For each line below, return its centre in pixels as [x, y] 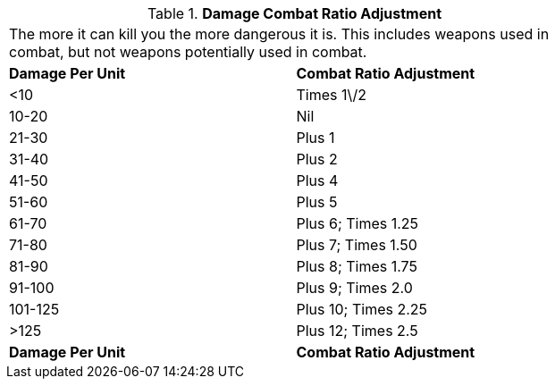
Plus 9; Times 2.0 [354, 288]
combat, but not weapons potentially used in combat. [188, 52]
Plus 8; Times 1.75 [357, 266]
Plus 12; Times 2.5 [357, 331]
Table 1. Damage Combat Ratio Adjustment [294, 13]
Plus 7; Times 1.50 [357, 245]
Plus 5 [317, 202]
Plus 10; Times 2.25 [362, 309]
